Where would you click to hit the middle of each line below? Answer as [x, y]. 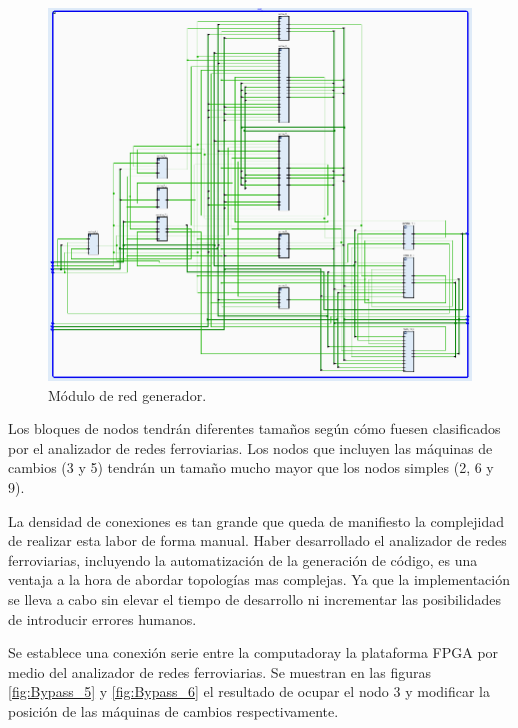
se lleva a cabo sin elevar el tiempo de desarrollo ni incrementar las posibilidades [254, 598]
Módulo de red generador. [127, 394]
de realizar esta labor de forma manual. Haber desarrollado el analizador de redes [257, 540]
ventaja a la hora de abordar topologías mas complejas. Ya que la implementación [259, 579]
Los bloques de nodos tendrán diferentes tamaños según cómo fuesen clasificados [254, 428]
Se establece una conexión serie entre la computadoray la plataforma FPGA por [253, 652]
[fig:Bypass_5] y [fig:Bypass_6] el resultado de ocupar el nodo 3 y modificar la [249, 691]
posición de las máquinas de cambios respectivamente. [173, 710]
